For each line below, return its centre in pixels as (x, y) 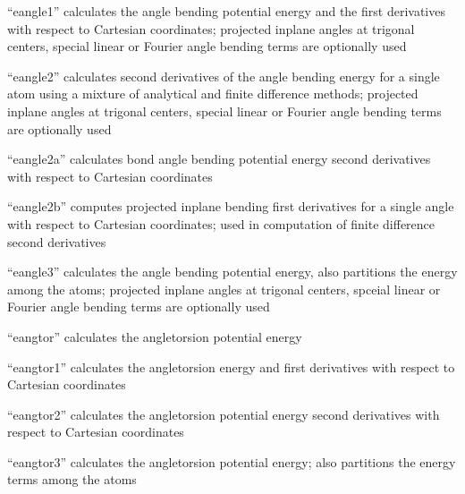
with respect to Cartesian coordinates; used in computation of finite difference (221, 223)
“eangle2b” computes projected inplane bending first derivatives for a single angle (231, 206)
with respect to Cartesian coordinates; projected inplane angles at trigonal (211, 28)
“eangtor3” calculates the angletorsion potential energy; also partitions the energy (232, 461)
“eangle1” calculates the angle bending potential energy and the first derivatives (226, 11)
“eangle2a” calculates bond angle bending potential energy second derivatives (219, 159)
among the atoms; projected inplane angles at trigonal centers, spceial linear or (224, 289)
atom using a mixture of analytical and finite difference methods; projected (213, 94)
